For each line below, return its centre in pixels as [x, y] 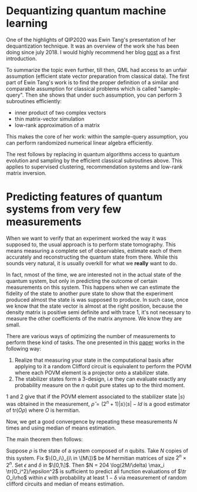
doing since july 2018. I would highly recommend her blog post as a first [93, 52]
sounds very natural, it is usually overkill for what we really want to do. [92, 263]
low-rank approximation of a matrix [57, 125]
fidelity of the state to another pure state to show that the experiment [90, 293]
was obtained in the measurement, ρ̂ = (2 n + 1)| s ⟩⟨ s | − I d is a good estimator [98, 403]
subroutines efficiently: [34, 101]
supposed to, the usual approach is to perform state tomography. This [91, 244]
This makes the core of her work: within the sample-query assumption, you [97, 136]
